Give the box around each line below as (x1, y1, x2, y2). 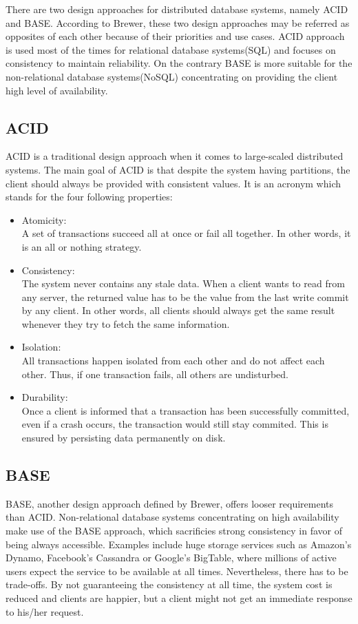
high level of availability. (6, 83, 108, 97)
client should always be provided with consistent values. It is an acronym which (6, 176, 341, 190)
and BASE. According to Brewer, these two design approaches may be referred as (6, 15, 350, 30)
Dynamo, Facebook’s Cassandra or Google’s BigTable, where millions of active (6, 550, 337, 565)
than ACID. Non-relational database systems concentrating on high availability (6, 510, 339, 524)
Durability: (21, 390, 68, 404)
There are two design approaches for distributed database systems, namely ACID (6, 2, 348, 16)
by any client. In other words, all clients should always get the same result (21, 303, 335, 318)
